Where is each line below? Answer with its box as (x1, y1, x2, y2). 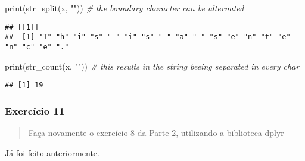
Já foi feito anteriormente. (5, 146, 99, 159)
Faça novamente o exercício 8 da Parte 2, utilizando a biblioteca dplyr (28, 127, 284, 139)
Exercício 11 (5, 103, 65, 118)
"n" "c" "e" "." (5, 42, 69, 51)
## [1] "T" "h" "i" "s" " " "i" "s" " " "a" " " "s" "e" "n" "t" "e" (5, 33, 291, 42)
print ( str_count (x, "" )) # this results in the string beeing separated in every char (5, 59, 300, 72)
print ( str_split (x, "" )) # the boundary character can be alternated (5, 2, 244, 14)
